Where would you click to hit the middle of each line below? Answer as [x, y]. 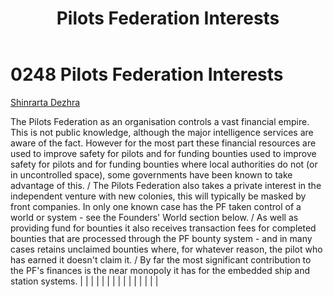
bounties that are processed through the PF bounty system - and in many [161, 238]
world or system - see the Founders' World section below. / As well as [154, 217]
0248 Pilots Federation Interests [147, 74]
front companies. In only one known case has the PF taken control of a [156, 206]
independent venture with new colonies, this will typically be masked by [158, 196]
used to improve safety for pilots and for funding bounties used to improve [163, 153]
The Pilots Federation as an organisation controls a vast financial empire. [160, 121]
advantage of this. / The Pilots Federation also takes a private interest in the [166, 185]
